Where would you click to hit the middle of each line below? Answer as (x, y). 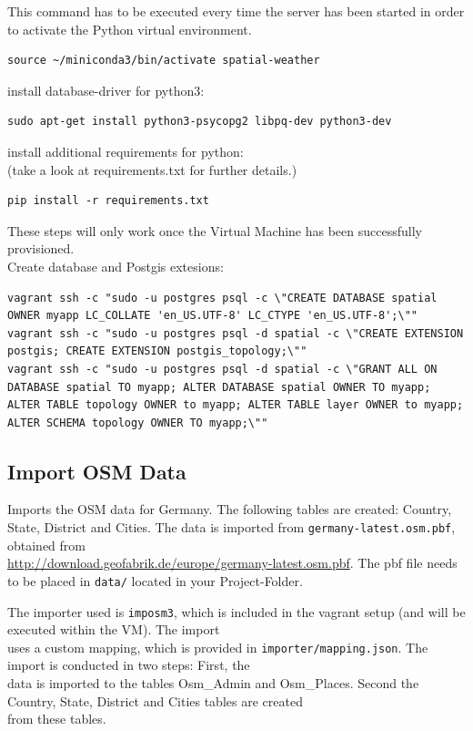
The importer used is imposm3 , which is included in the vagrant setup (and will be (236, 611)
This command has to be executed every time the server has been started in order (236, 11)
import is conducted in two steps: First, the (129, 665)
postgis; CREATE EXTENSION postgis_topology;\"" (157, 351)
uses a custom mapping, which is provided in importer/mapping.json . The (218, 647)
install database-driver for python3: (106, 90)
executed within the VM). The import (114, 629)
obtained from (47, 545)
